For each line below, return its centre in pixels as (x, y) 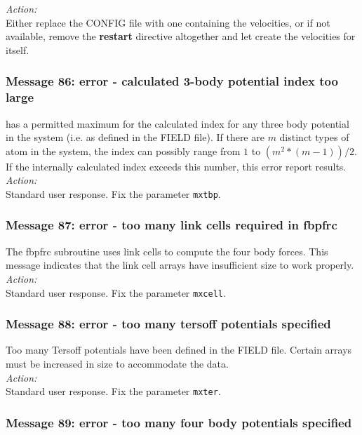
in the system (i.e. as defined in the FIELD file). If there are (135, 137)
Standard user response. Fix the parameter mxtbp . (113, 193)
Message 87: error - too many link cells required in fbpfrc (172, 225)
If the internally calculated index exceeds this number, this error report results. (176, 166)
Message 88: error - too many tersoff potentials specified (168, 324)
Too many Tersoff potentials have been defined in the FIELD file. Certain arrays (179, 350)
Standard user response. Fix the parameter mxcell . (116, 292)
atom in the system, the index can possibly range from (123, 150)
